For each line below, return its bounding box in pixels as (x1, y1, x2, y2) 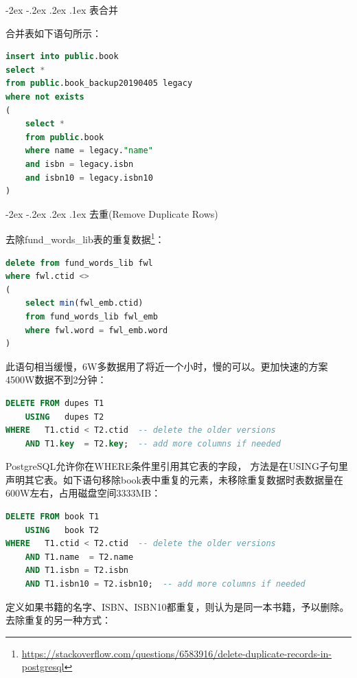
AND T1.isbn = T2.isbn (25, 565, 129, 576)
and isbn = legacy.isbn (25, 159, 134, 169)
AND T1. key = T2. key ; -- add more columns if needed (25, 438, 281, 449)
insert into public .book (5, 52, 119, 62)
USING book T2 (25, 525, 100, 535)
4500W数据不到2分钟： (5, 372, 107, 387)
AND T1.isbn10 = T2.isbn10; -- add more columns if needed (25, 579, 306, 589)
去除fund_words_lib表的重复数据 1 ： (5, 230, 165, 246)
